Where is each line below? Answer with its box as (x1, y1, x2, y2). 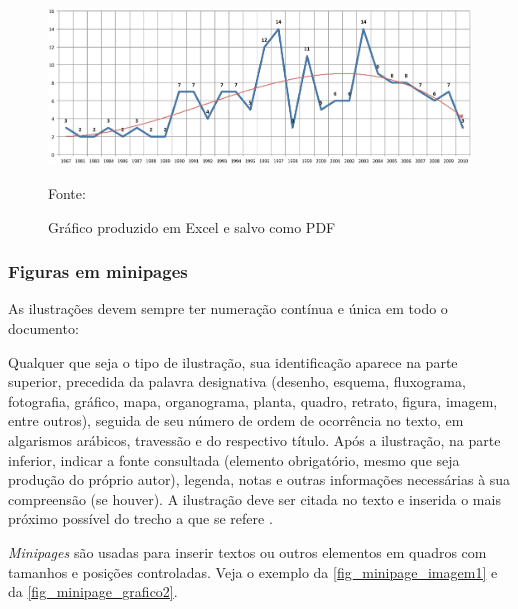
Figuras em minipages (8, 259, 188, 284)
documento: (8, 318, 79, 339)
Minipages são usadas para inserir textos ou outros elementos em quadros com (8, 542, 487, 563)
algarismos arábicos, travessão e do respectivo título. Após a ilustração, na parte (8, 430, 501, 451)
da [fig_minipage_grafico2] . (8, 581, 178, 602)
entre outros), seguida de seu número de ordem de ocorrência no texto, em (8, 410, 464, 431)
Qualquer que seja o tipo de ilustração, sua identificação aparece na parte (8, 351, 458, 372)
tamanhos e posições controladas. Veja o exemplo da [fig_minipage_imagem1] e (8, 561, 498, 582)
